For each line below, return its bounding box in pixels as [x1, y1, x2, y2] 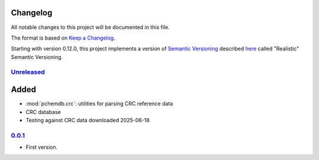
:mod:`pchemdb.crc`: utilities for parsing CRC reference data [25, 100, 174, 107]
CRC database [25, 108, 61, 115]
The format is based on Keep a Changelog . [11, 34, 115, 41]
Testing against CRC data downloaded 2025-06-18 [25, 116, 150, 123]
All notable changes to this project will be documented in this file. [11, 24, 170, 31]
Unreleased [11, 68, 45, 76]
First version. [25, 143, 58, 151]
